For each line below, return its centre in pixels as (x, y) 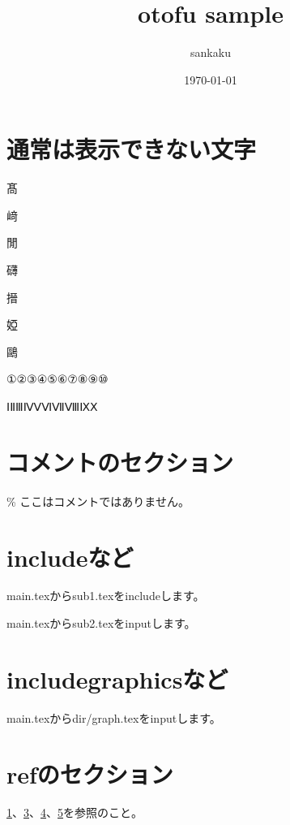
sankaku (211, 52)
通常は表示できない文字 (132, 149)
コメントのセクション (120, 462)
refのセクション (90, 773)
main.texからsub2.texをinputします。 (101, 623)
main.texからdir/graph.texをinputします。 (114, 717)
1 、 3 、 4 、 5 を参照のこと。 (75, 812)
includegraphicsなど (117, 678)
